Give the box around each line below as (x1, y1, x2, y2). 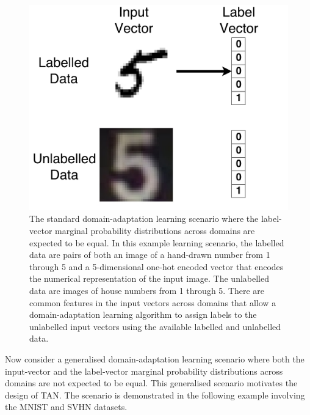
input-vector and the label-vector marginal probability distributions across (5, 364, 283, 377)
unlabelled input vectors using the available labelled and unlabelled (29, 320, 281, 332)
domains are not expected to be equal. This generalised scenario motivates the (5, 376, 298, 389)
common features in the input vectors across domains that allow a (29, 296, 276, 309)
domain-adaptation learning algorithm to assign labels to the (29, 308, 257, 321)
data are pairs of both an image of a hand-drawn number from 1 (29, 248, 270, 261)
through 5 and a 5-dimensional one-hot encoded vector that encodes (29, 260, 284, 273)
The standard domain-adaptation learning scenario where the (29, 212, 259, 225)
